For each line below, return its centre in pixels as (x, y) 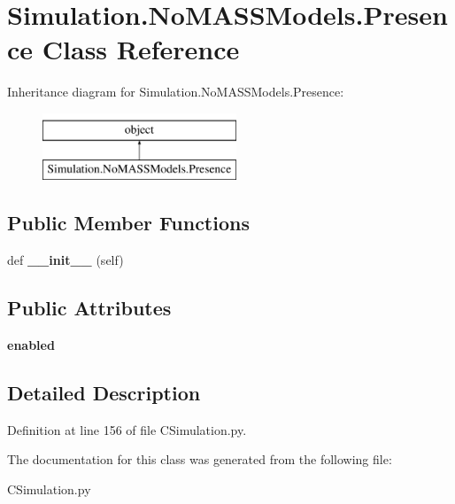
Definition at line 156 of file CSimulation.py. (127, 429)
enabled (31, 345)
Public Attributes (89, 308)
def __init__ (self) (66, 260)
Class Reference (141, 49)
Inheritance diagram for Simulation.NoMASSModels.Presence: (176, 92)
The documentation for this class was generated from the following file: (200, 459)
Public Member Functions (128, 223)
